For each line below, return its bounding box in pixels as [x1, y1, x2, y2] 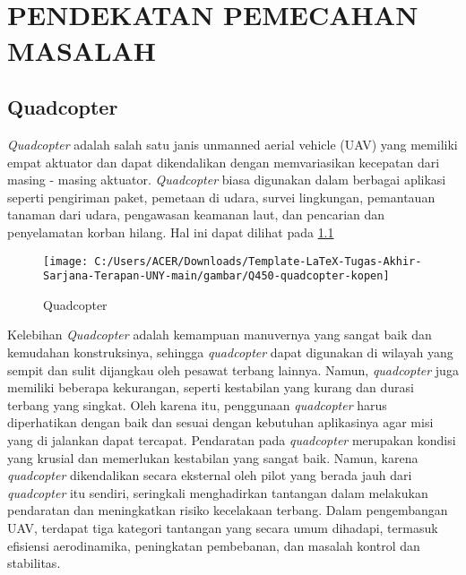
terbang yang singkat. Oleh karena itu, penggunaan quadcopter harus [7, 395, 387, 414]
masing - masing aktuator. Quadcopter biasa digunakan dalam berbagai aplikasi [7, 170, 446, 189]
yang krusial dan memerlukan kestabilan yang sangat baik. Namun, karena [7, 448, 419, 467]
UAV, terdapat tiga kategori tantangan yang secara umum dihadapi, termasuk [7, 518, 438, 536]
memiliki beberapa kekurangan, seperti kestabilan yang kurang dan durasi [7, 378, 414, 397]
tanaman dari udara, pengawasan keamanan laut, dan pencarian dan [7, 205, 385, 224]
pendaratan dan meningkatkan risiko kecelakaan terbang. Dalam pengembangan [7, 501, 448, 519]
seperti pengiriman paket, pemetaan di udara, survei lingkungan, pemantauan [7, 187, 436, 206]
